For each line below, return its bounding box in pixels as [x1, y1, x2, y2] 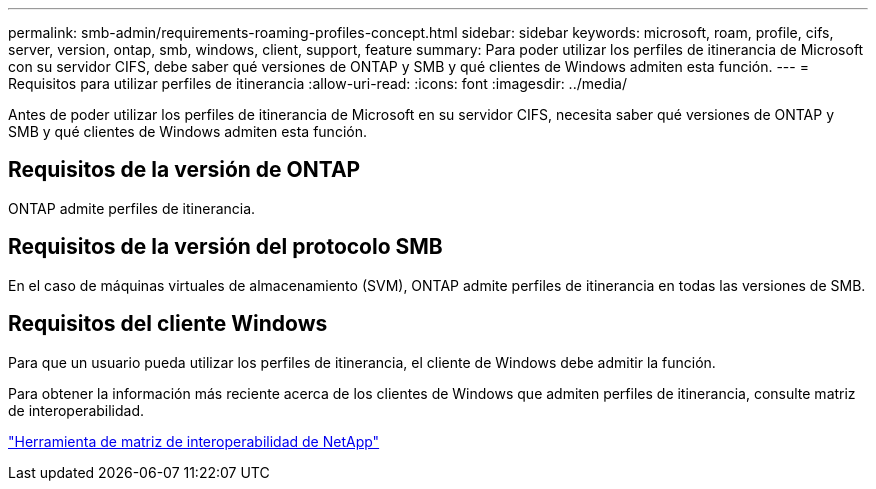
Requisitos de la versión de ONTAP [8, 157, 361, 183]
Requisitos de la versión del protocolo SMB [8, 234, 443, 260]
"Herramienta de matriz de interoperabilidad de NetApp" [8, 432, 380, 450]
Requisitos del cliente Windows [8, 311, 328, 337]
